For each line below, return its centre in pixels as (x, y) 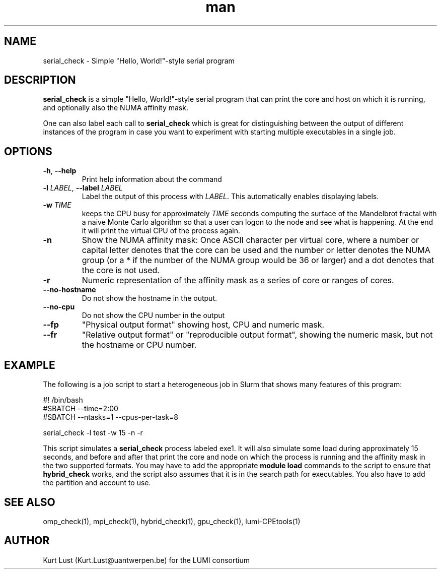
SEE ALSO (30, 502)
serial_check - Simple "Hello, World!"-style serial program (139, 60)
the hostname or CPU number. (139, 345)
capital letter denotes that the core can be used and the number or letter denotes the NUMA (256, 250)
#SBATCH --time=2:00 (81, 409)
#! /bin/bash (63, 400)
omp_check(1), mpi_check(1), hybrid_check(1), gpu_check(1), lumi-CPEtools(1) (172, 521)
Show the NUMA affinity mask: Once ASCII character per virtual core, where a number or (250, 240)
